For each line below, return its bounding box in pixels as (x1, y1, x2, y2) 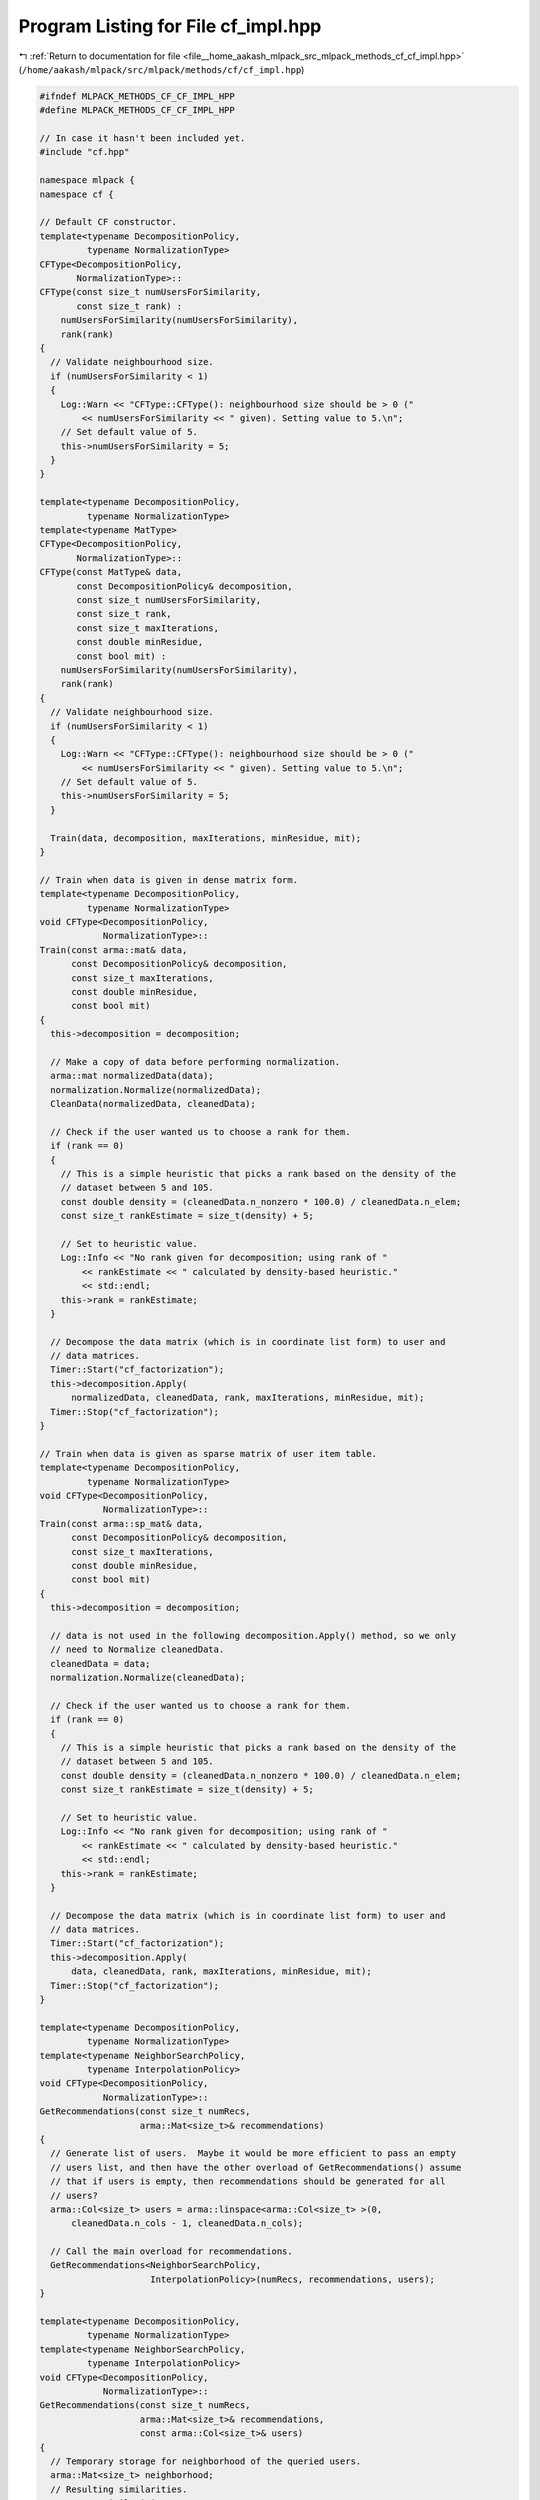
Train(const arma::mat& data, (39, 944, 188, 955)
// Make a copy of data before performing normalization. (50, 1056, 341, 1067)
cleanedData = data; (50, 1658, 151, 1669)
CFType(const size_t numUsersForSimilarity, (39, 286, 262, 298)
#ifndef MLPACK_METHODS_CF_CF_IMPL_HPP (39, 90, 235, 102)
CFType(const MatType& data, (39, 566, 183, 578)
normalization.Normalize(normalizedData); (50, 1084, 262, 1095)
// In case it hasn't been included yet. (39, 133, 246, 144)
